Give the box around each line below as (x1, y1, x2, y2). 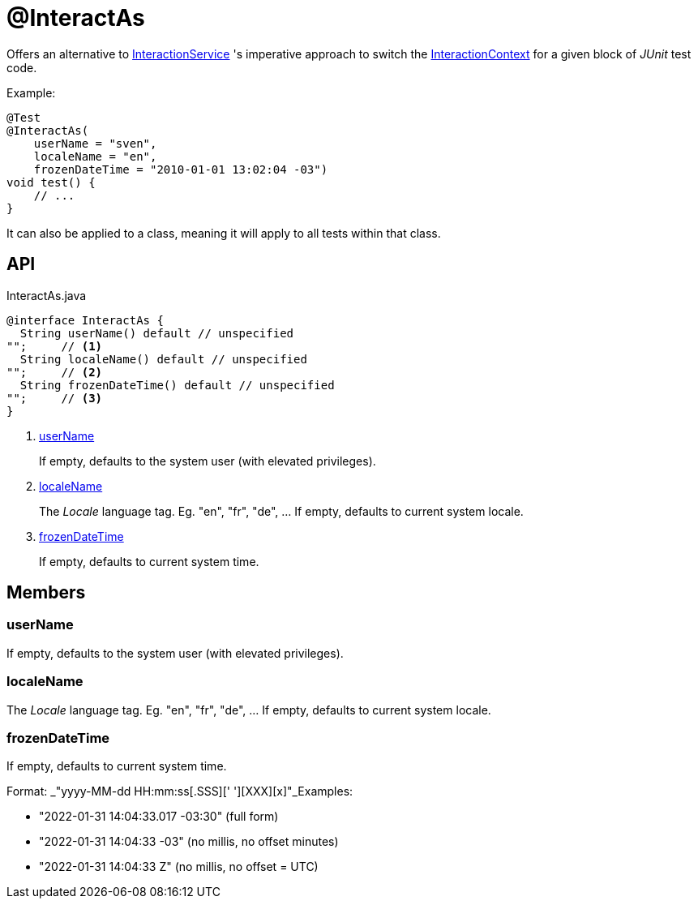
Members (6, 582, 86, 603)
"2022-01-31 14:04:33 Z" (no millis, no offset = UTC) (39, 860, 319, 874)
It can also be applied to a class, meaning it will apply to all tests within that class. (6, 225, 441, 240)
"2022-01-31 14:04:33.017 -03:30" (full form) (39, 809, 279, 824)
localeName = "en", (33, 149, 157, 163)
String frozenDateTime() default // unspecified (19, 378, 335, 392)
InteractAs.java (6, 288, 87, 302)
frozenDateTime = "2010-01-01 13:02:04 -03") (33, 162, 328, 176)
